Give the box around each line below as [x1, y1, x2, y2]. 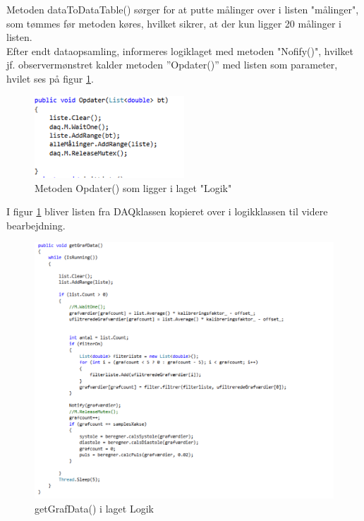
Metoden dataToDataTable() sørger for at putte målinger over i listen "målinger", [6, 2, 359, 16]
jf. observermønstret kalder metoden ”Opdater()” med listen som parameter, [6, 57, 338, 72]
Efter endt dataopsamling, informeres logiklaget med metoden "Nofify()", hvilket [6, 43, 354, 58]
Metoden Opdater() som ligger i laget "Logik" [35, 180, 232, 195]
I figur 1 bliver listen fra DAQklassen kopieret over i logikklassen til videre [6, 204, 328, 219]
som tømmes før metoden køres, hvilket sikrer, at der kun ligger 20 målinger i [6, 16, 341, 30]
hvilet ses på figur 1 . [6, 71, 94, 85]
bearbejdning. [6, 217, 66, 232]
